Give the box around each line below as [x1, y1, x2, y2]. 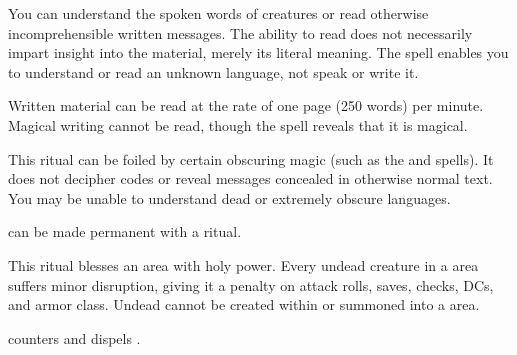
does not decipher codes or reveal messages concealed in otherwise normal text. [8, 168, 493, 189]
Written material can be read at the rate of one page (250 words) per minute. [8, 95, 484, 116]
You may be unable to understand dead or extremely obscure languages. [8, 187, 451, 208]
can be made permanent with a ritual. [8, 221, 242, 242]
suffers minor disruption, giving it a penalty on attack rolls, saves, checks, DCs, [8, 274, 494, 295]
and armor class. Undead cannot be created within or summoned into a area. [8, 294, 480, 315]
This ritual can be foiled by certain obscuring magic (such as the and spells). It [8, 148, 494, 169]
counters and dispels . [8, 327, 141, 348]
